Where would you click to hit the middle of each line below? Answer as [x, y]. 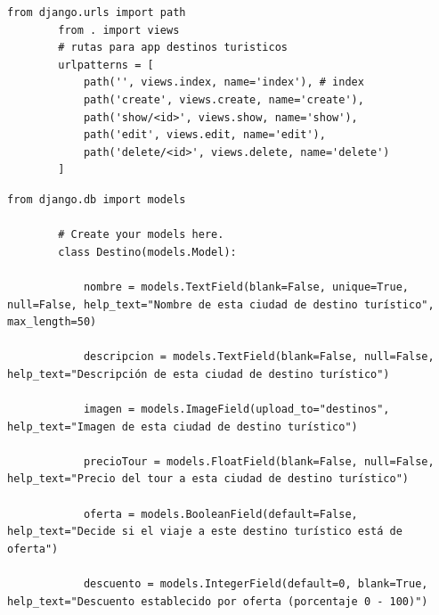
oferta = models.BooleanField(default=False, [220, 514]
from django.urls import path [97, 12]
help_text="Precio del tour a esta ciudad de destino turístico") [208, 479]
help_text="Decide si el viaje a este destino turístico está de [205, 532]
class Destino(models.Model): [147, 252]
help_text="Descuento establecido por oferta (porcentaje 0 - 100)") [218, 601]
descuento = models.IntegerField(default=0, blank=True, [256, 584]
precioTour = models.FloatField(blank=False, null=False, [259, 461]
